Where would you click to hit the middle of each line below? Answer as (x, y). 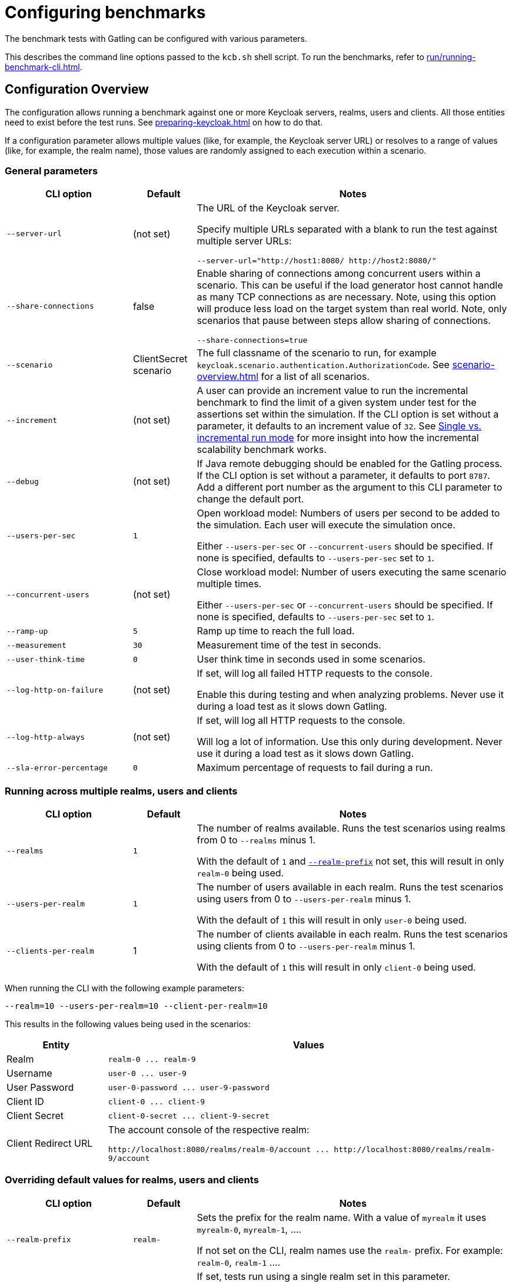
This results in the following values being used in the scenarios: (128, 1024)
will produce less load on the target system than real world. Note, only (352, 309)
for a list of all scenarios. (315, 377)
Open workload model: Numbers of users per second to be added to (348, 513)
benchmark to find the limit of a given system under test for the (337, 403)
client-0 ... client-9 (157, 1101)
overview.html (228, 377)
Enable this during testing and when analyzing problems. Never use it (350, 695)
